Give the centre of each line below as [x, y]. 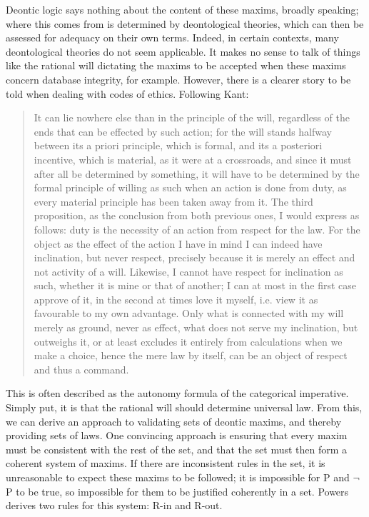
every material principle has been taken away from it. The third [173, 201]
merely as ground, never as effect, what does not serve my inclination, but [196, 327]
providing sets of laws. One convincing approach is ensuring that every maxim [177, 435]
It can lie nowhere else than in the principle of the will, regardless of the [192, 117]
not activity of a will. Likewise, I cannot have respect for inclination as [188, 271]
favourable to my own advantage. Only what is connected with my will [189, 313]
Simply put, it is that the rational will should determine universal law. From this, [184, 407]
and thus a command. [81, 369]
